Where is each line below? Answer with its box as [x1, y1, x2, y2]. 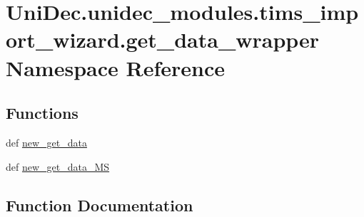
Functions [6, 102, 79, 124]
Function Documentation [6, 194, 193, 216]
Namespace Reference [6, 53, 225, 82]
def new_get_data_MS [6, 159, 110, 174]
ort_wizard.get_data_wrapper [6, 25, 320, 54]
